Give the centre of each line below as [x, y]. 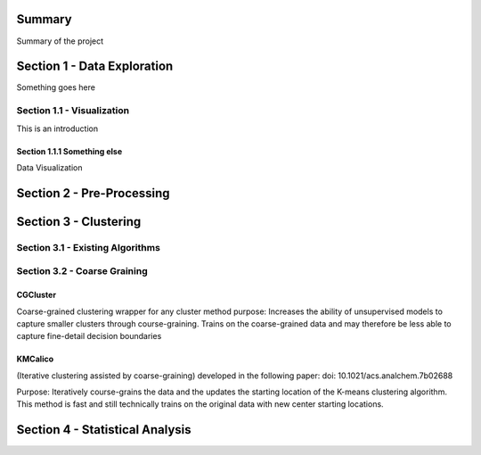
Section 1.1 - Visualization [73, 111]
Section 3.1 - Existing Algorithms [88, 247]
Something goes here [56, 87]
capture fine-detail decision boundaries [89, 336]
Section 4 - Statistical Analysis [104, 430]
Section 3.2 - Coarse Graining [82, 271]
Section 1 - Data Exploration [95, 66]
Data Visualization [50, 167]
